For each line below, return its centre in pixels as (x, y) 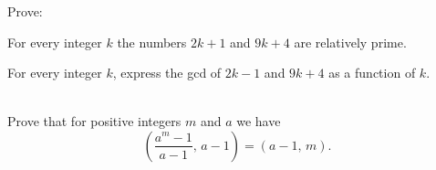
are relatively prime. (350, 42)
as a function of (372, 73)
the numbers (152, 42)
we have (259, 121)
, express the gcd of (167, 73)
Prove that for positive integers (94, 121)
